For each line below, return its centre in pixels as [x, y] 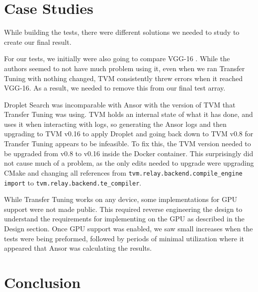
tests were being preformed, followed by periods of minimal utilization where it [124, 238]
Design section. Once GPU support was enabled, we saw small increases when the [129, 228]
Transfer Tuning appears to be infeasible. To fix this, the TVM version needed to [128, 144]
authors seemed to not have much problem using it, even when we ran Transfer [125, 68]
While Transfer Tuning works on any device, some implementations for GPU [121, 199]
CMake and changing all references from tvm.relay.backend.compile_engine [123, 172]
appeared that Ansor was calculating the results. [78, 248]
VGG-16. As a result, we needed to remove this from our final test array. [115, 88]
